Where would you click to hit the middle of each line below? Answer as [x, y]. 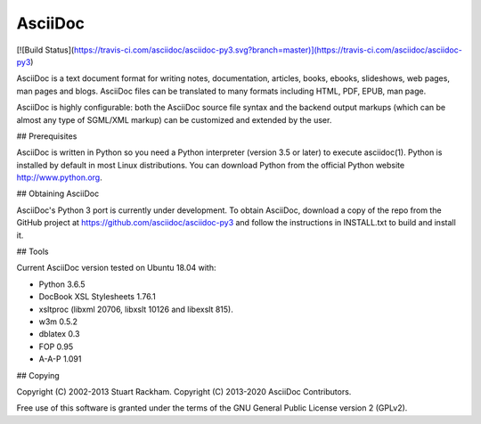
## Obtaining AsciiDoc [58, 194]
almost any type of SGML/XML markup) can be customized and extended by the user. [174, 119]
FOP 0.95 [56, 347]
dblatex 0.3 [59, 334]
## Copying [38, 375]
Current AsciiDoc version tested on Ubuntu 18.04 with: [116, 268]
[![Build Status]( [45, 50]
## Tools [33, 252]
